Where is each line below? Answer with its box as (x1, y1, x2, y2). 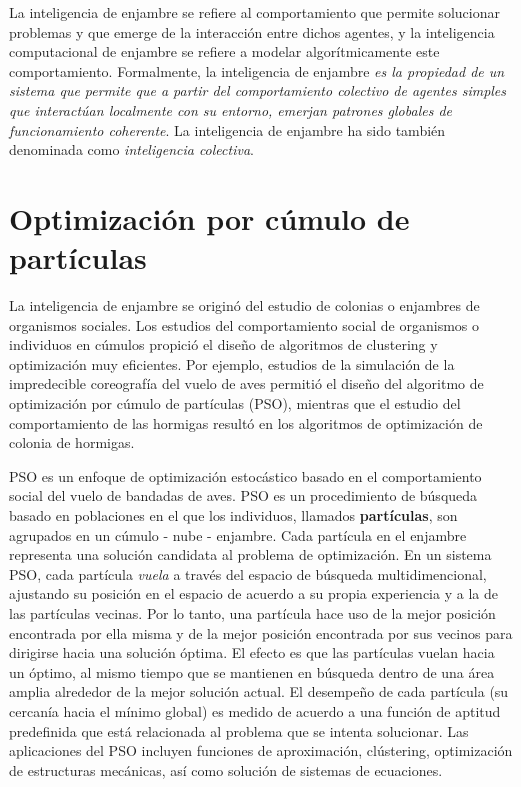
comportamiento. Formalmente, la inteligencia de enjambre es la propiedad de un (9, 60, 505, 81)
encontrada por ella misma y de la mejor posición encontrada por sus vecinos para (9, 622, 513, 643)
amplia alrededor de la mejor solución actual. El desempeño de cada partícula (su (9, 681, 509, 702)
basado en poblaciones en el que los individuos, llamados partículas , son (9, 505, 458, 525)
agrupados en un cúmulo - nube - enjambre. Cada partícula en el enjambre (9, 524, 467, 545)
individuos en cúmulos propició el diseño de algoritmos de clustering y (9, 334, 438, 355)
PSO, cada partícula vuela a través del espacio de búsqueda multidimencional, (9, 563, 487, 584)
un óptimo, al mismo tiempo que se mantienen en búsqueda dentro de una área (9, 661, 495, 682)
